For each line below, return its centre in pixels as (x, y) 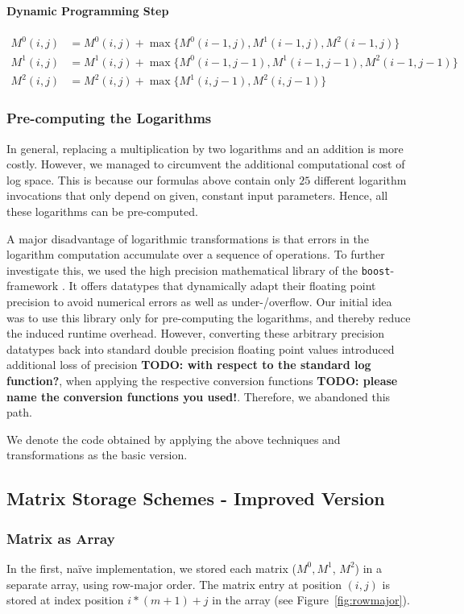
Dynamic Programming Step (88, 10)
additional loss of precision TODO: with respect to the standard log (189, 365)
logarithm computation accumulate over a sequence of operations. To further (196, 254)
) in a (369, 568)
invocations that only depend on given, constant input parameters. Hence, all (197, 195)
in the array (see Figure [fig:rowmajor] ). (311, 600)
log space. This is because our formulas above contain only (151, 179)
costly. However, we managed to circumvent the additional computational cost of (206, 164)
